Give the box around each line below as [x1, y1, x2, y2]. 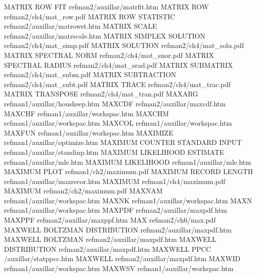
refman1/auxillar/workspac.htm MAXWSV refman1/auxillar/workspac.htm [4, 263, 234, 274]
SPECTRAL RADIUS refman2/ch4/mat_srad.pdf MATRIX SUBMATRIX [4, 59, 233, 70]
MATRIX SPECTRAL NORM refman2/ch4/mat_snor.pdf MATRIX [4, 49, 214, 60]
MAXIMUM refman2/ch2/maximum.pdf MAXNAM [4, 185, 163, 196]
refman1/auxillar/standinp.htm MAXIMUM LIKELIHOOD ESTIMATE [4, 146, 224, 157]
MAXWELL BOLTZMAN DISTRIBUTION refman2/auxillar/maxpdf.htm [4, 224, 232, 234]
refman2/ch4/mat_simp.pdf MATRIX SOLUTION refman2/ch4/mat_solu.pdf [4, 40, 244, 50]
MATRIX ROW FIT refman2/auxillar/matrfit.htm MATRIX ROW [4, 1, 209, 11]
